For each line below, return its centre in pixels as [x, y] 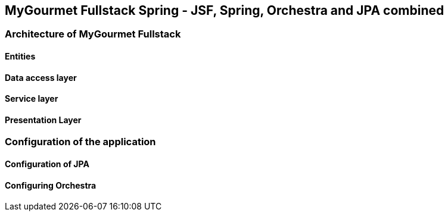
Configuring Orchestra [51, 185]
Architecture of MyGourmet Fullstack [93, 34]
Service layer [32, 99]
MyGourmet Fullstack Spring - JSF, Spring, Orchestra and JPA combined [225, 10]
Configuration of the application [80, 142]
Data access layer [41, 77]
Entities [20, 57]
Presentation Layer [43, 120]
